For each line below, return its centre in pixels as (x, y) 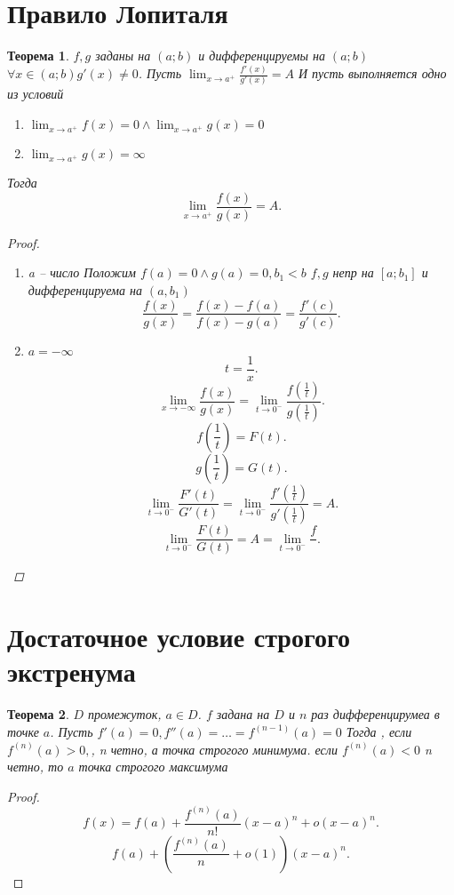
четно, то (36, 767)
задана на (243, 714)
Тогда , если (379, 731)
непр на (353, 272)
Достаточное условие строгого (179, 637)
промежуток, (125, 714)
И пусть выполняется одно (372, 73)
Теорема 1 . (38, 56)
